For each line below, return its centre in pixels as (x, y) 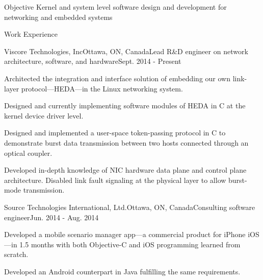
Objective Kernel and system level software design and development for (115, 7)
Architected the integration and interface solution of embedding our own (117, 78)
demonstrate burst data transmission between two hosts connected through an (126, 142)
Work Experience (31, 34)
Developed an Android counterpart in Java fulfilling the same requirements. (122, 271)
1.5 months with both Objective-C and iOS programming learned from (130, 244)
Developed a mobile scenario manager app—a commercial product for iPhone (125, 234)
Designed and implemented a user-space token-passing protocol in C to (115, 133)
